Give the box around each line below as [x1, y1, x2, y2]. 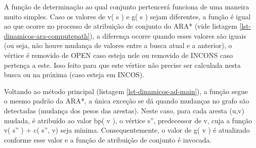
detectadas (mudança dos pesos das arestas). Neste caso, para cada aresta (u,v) [4, 105, 245, 115]
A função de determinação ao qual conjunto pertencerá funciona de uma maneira [4, 1, 250, 11]
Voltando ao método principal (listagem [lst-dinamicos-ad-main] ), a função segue [4, 86, 248, 96]
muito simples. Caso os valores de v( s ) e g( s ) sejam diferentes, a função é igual [4, 11, 251, 21]
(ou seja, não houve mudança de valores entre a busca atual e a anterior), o [4, 40, 232, 50]
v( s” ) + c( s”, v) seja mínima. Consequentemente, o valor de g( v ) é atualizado [4, 125, 250, 135]
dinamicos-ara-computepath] [4, 30, 90, 41]
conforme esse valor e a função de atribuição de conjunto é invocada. [4, 134, 212, 145]
